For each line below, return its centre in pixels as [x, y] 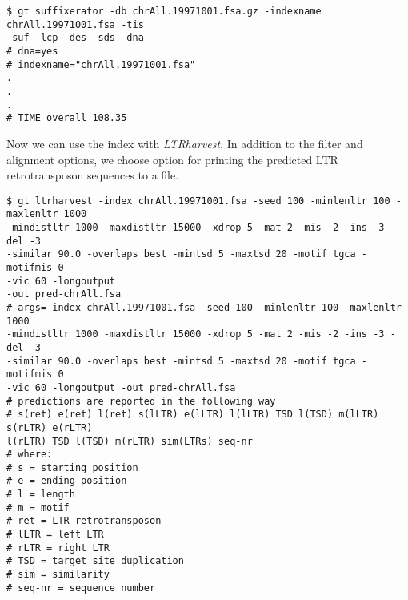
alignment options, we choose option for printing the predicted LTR [172, 159]
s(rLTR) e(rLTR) [50, 427]
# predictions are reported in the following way [141, 401]
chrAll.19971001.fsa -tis [75, 24]
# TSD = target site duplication [95, 561]
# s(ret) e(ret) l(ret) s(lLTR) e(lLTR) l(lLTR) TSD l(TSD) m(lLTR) [193, 415]
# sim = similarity [58, 575]
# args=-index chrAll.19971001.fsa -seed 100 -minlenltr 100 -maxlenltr [204, 307]
